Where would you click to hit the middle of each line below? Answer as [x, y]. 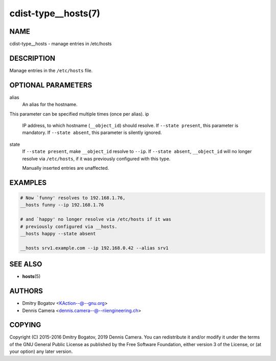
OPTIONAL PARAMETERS [51, 85]
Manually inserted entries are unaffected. [66, 168]
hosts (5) [31, 277]
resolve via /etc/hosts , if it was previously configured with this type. [96, 159]
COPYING [25, 325]
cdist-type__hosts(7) [55, 13]
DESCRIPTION [32, 58]
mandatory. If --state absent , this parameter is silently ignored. [92, 132]
